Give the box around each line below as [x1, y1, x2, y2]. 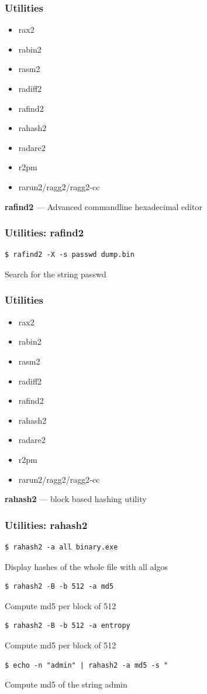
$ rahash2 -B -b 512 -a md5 [5, 582, 114, 591]
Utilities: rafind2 [5, 225, 84, 240]
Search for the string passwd [5, 267, 106, 280]
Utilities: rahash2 [5, 517, 88, 532]
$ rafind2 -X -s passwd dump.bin [5, 250, 134, 259]
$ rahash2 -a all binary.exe [5, 542, 118, 551]
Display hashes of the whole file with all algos [5, 560, 168, 572]
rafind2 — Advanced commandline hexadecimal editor [5, 200, 202, 212]
